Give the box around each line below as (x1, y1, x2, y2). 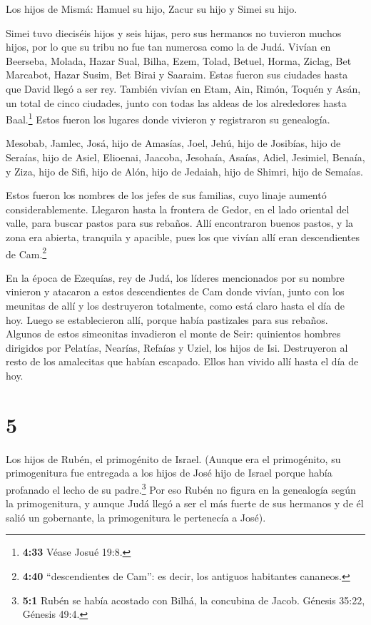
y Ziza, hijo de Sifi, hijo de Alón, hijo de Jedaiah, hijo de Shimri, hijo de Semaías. (6, 163, 363, 178)
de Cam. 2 (6, 244, 47, 261)
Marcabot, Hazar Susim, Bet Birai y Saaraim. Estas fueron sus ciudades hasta (6, 67, 348, 82)
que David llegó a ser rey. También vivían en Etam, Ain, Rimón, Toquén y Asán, (6, 81, 361, 96)
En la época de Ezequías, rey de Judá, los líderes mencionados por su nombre (6, 270, 345, 285)
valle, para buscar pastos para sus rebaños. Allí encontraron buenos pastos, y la (6, 215, 354, 230)
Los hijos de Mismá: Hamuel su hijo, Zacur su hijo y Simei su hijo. (6, 1, 298, 16)
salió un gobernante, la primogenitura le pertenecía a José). (6, 509, 266, 524)
